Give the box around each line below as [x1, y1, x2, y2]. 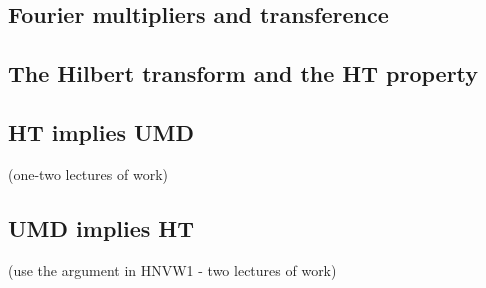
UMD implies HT [8, 212, 195, 243]
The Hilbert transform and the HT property [8, 58, 479, 89]
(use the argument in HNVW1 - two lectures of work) [8, 259, 337, 280]
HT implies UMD [8, 116, 195, 147]
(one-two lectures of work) [8, 163, 168, 184]
